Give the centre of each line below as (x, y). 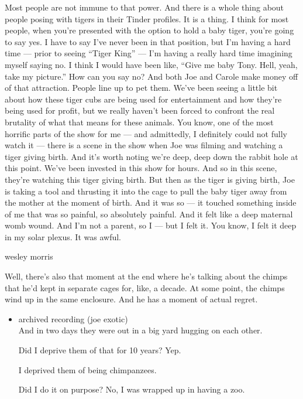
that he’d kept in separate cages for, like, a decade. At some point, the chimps (145, 287)
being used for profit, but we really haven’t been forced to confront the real (140, 110)
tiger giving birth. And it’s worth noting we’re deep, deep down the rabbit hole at (151, 156)
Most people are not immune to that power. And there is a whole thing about (144, 7)
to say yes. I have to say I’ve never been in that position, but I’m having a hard (148, 41)
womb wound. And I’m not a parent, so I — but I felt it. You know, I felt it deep (151, 225)
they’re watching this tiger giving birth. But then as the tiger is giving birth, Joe (150, 179)
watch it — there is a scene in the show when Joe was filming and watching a (144, 145)
